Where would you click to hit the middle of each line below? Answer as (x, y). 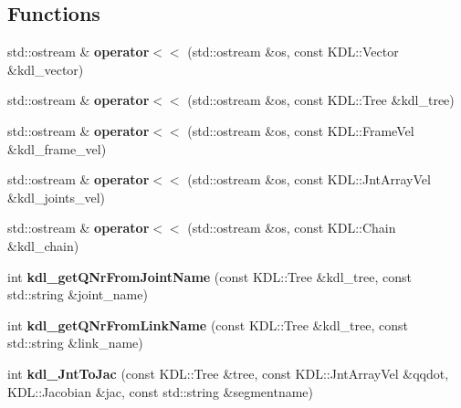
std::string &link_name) (75, 343)
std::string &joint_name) (78, 294)
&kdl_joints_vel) (57, 197)
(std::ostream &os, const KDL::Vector (293, 52)
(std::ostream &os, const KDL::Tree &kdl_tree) (321, 100)
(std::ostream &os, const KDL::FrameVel (301, 130)
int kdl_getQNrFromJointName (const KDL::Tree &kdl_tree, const (210, 276)
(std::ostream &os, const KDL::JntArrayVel (309, 179)
